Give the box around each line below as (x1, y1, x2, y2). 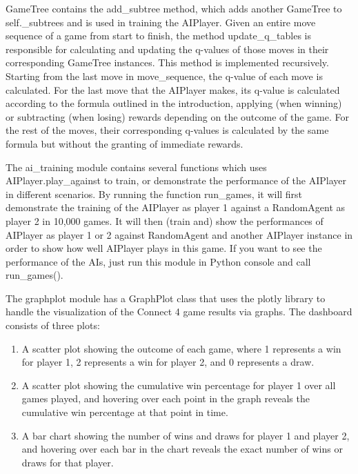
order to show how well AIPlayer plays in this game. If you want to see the (6, 241, 322, 255)
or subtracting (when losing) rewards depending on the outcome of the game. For (6, 109, 350, 124)
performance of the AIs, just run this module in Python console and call (6, 254, 311, 268)
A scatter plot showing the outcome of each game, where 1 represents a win (21, 341, 341, 355)
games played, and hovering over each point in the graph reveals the (21, 391, 310, 406)
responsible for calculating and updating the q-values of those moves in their (6, 41, 329, 56)
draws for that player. (21, 455, 114, 469)
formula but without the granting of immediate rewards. (6, 136, 243, 150)
